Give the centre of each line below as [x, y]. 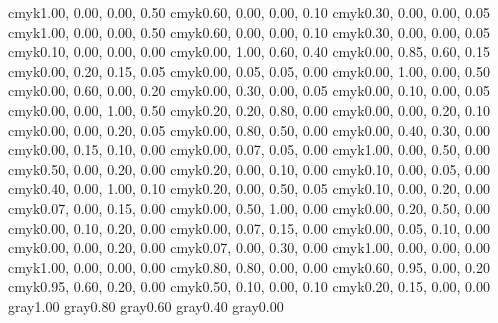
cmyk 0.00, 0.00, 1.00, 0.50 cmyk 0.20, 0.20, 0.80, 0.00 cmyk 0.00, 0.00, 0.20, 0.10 [249, 109]
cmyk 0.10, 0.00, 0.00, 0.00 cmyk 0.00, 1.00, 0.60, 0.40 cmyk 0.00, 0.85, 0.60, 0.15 [249, 51]
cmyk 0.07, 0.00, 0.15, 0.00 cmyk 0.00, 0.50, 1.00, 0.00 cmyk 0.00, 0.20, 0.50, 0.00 [249, 207]
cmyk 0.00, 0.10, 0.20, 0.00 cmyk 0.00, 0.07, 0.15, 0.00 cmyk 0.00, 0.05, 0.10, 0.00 [249, 227]
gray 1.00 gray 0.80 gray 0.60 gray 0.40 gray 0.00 [146, 305]
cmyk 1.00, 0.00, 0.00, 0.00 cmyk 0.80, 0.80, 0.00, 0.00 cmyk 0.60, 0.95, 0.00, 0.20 [249, 266]
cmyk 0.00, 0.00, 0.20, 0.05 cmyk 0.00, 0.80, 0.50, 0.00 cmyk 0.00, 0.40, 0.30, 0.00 [249, 129]
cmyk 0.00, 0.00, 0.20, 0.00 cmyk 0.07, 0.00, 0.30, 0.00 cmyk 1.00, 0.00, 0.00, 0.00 [249, 247]
